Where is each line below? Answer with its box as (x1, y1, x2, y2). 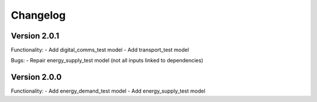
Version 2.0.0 (11, 72, 62, 82)
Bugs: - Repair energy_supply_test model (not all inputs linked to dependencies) (11, 57, 204, 64)
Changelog (11, 9, 66, 22)
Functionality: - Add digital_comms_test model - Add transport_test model (11, 47, 189, 54)
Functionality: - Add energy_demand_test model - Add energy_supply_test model (11, 87, 205, 94)
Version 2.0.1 (11, 31, 60, 41)
